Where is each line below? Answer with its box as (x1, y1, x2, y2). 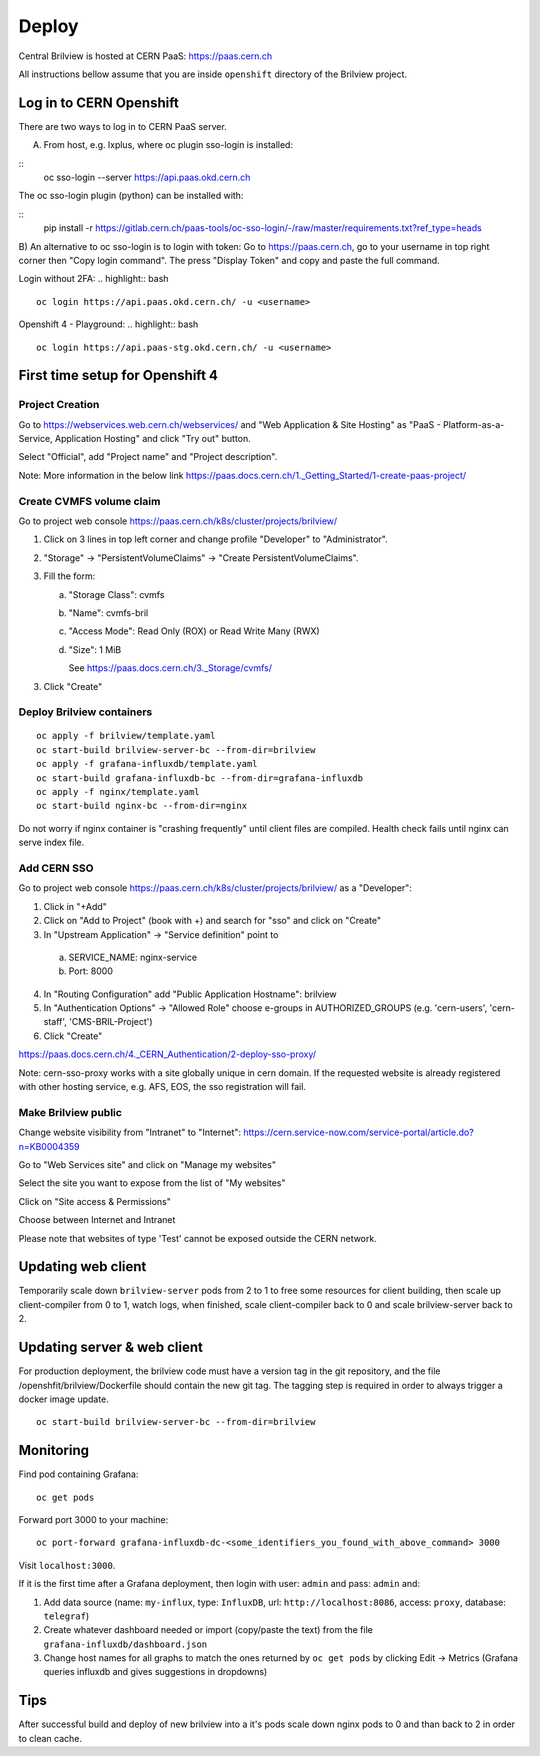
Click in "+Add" (43, 900, 107, 912)
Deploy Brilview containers (18, 705, 153, 719)
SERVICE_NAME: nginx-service (68, 951, 198, 963)
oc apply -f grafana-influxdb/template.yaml (36, 758, 259, 770)
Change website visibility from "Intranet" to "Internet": (18, 1126, 242, 1139)
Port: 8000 (68, 965, 114, 977)
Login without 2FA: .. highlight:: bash (18, 273, 169, 285)
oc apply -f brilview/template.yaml (36, 730, 216, 742)
